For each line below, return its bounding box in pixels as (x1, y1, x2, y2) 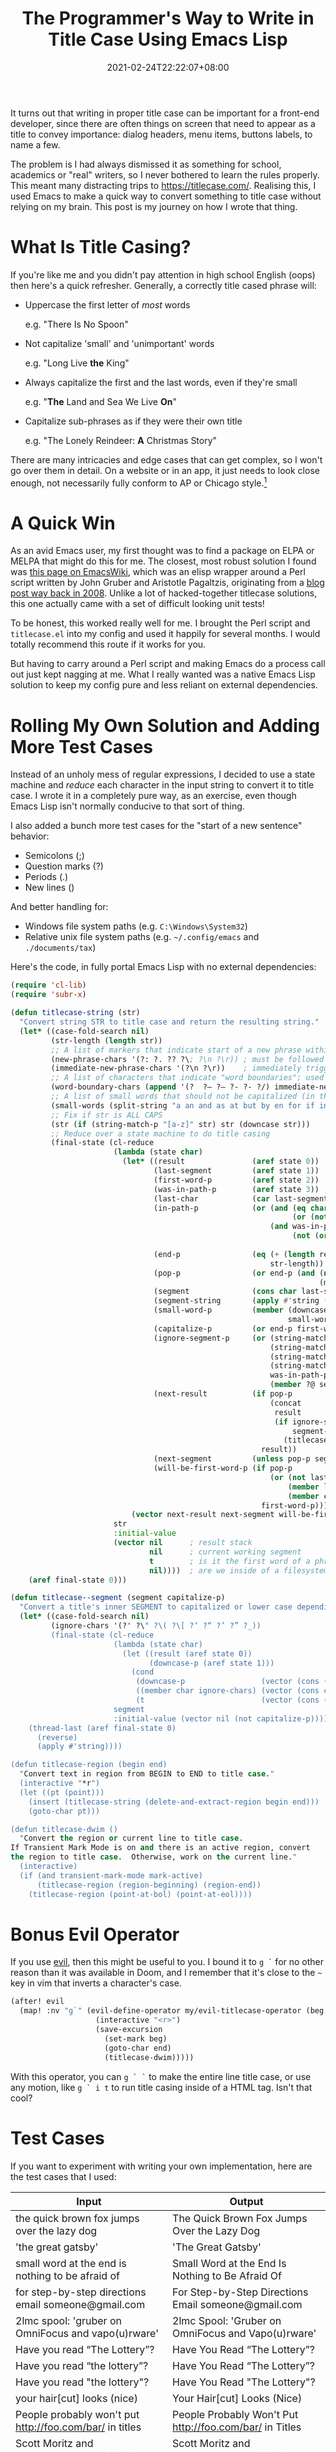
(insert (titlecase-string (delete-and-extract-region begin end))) (28, 1797, 320, 1807)
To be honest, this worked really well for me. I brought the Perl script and (10, 617, 311, 629)
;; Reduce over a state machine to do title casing (50, 1128, 271, 1139)
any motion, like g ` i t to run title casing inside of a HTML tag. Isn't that (10, 2081, 313, 2093)
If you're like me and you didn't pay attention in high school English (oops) (10, 268, 316, 281)
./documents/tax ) (24, 942, 97, 954)
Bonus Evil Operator (10, 1923, 180, 1946)
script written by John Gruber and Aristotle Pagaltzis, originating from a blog (10, 577, 325, 589)
